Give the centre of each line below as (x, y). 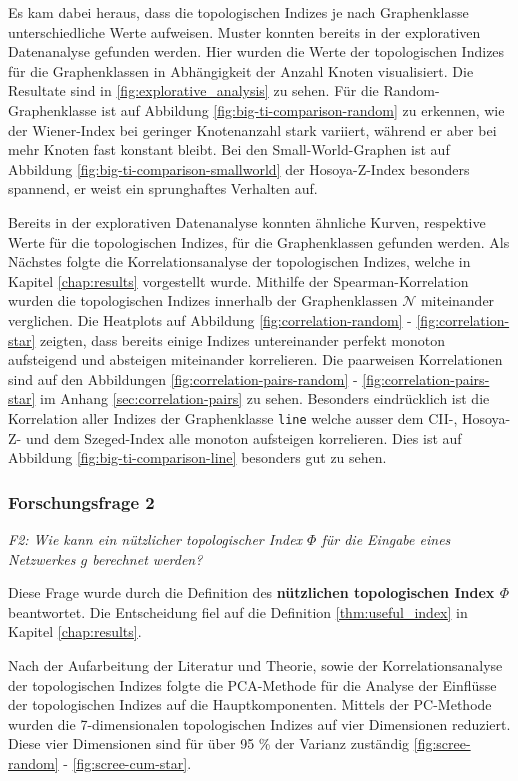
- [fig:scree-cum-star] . (127, 762)
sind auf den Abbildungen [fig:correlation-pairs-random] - (183, 378)
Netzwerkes (42, 558)
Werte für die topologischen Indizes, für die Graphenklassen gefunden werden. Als (259, 241)
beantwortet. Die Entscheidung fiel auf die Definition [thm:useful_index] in (238, 611)
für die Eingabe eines (386, 538)
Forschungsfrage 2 (81, 501)
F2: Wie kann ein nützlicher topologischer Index (155, 538)
